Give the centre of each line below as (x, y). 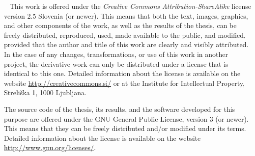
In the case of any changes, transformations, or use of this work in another (116, 54)
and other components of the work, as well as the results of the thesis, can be (120, 25)
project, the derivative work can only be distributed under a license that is (116, 64)
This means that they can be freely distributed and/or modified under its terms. (125, 128)
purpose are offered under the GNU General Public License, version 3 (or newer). (126, 118)
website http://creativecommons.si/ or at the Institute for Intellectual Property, (124, 83)
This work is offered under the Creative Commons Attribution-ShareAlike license (130, 6)
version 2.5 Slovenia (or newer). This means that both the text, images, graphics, (126, 15)
